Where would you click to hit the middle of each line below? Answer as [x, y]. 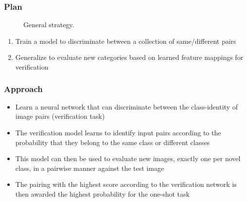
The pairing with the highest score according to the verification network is [126, 184]
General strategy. [49, 25]
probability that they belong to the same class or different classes [113, 142]
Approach [23, 88]
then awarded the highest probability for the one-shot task [102, 193]
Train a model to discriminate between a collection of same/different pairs [126, 41]
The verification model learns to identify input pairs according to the [118, 132]
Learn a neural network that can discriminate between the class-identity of [126, 106]
